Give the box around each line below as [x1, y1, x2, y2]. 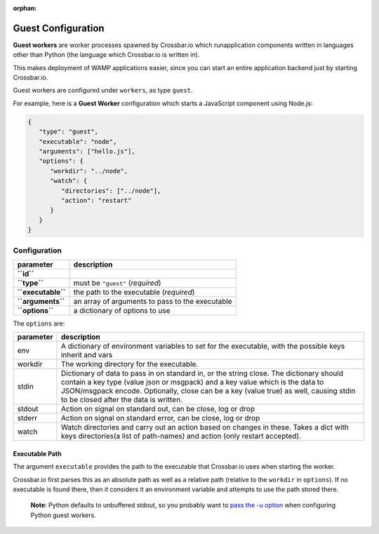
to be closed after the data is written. [60, 395, 182, 405]
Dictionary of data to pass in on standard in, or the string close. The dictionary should [60, 368, 344, 378]
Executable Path [13, 449, 62, 458]
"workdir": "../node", [50, 167, 128, 175]
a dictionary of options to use [73, 305, 171, 315]
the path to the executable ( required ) [73, 287, 195, 297]
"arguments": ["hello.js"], [39, 147, 136, 156]
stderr [17, 413, 38, 423]
